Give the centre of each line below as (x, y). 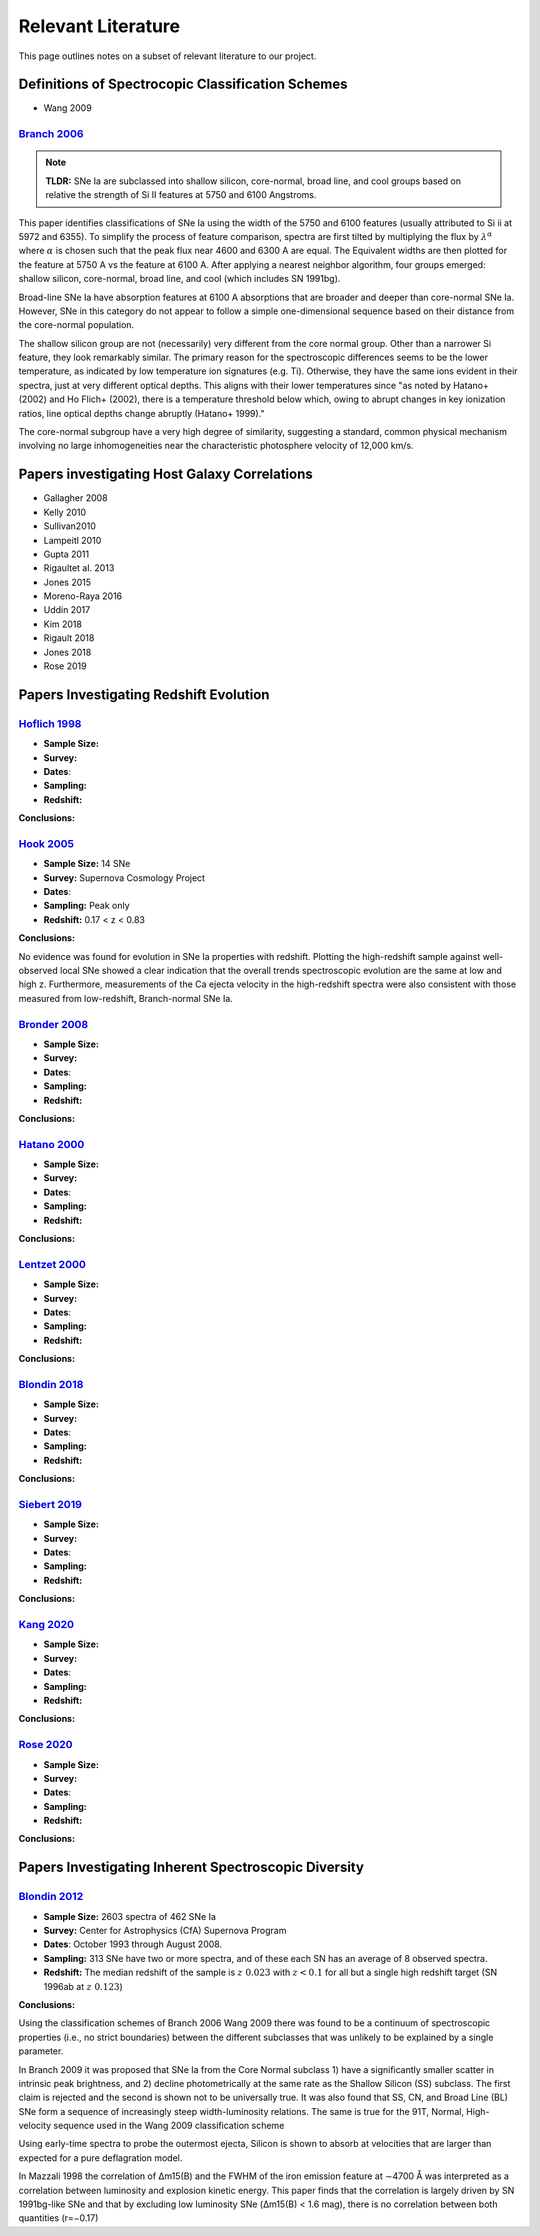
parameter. (41, 2051)
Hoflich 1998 (50, 723)
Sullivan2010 (70, 526)
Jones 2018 (67, 652)
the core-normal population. (76, 325)
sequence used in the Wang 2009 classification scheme (169, 2126)
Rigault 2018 (69, 638)
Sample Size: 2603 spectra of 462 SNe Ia (130, 1916)
